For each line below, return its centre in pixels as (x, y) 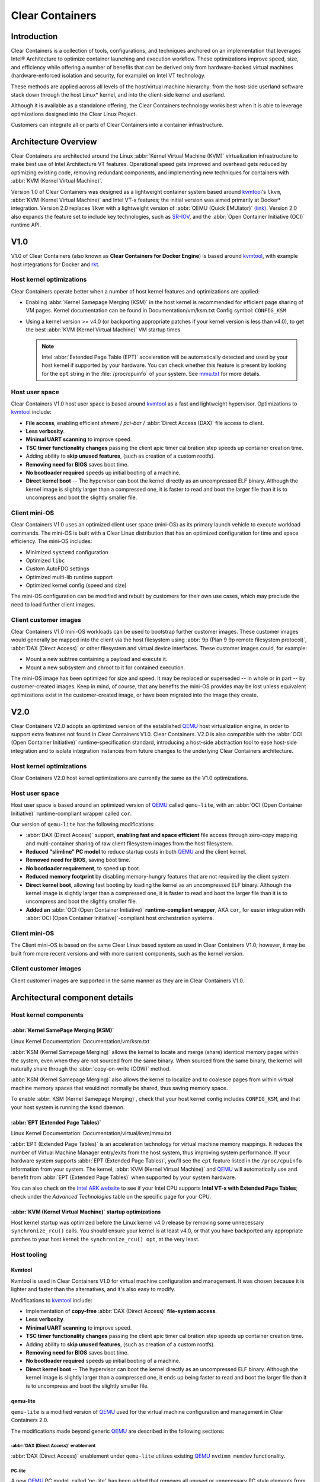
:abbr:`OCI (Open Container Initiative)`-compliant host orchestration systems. (120, 918)
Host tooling (29, 1254)
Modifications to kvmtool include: (52, 1300)
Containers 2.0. (30, 1420)
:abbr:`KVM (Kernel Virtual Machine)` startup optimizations (86, 1212)
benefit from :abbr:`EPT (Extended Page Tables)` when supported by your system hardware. (124, 1177)
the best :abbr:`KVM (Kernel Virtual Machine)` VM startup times (103, 330)
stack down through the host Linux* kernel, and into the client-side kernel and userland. (118, 95)
